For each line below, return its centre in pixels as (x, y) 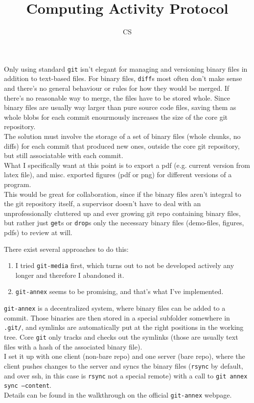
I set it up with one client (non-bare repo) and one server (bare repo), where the (125, 356)
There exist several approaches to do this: (66, 249)
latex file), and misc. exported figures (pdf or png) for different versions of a (118, 175)
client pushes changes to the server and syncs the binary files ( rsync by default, (124, 365)
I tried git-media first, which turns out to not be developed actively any (125, 265)
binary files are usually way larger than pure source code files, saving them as (120, 107)
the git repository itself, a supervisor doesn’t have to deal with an (103, 203)
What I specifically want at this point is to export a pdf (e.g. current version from (127, 165)
